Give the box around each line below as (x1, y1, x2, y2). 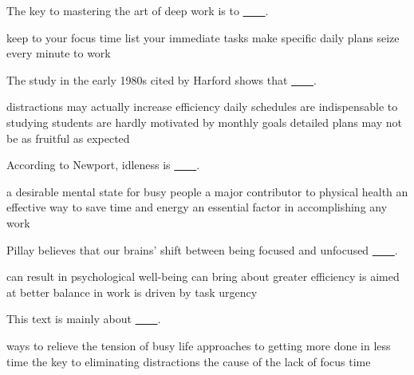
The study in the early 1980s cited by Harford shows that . (6, 71, 317, 88)
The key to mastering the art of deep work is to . (6, 2, 269, 18)
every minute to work (6, 45, 111, 61)
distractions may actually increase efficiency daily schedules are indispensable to (6, 98, 398, 115)
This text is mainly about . (6, 310, 161, 327)
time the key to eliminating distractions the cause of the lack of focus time (6, 353, 371, 369)
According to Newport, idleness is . (6, 156, 200, 173)
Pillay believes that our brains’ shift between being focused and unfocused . (6, 241, 398, 258)
